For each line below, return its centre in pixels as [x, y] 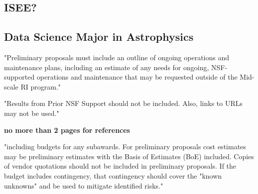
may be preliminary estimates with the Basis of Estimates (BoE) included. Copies [129, 156]
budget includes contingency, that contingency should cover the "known [113, 175]
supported [19, 77]
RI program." [41, 86]
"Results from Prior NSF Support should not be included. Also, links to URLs [123, 103]
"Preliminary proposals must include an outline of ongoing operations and [117, 57]
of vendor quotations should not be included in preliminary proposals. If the [120, 166]
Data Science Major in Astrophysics [99, 37]
